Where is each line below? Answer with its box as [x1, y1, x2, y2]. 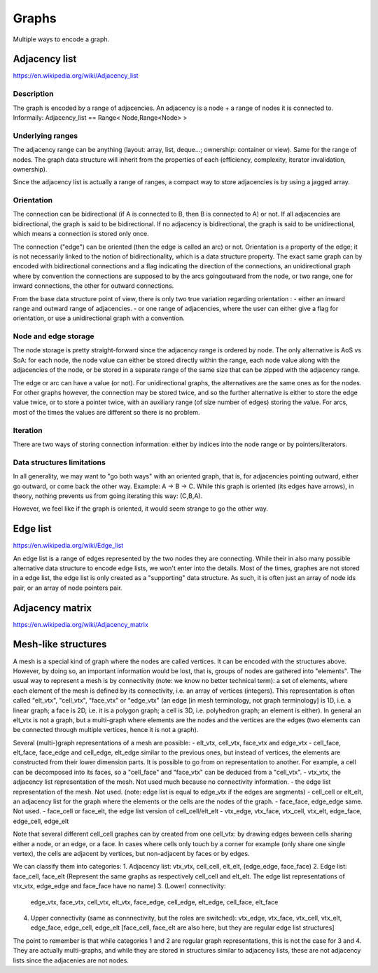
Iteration [13, 425, 43, 435]
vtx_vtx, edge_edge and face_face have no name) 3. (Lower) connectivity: [13, 882, 226, 890]
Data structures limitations [13, 457, 106, 467]
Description [13, 89, 54, 99]
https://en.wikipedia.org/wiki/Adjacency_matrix [13, 620, 148, 628]
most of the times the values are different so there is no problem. [13, 408, 200, 416]
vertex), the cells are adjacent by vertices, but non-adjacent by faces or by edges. [13, 849, 250, 857]
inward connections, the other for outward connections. [13, 282, 174, 290]
